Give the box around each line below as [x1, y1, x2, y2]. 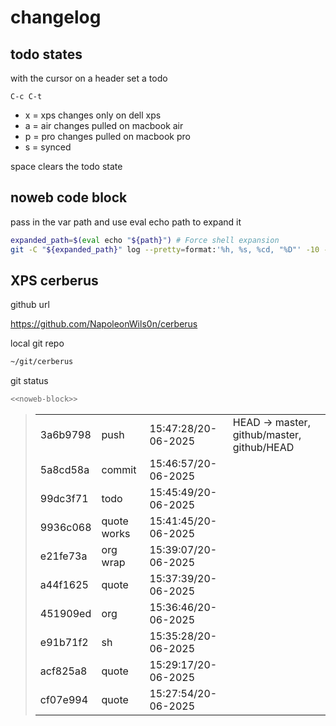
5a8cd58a [39, 463, 90, 477]
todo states [10, 46, 83, 63]
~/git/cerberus [10, 357, 74, 367]
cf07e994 [39, 693, 89, 707]
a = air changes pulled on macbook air [24, 120, 184, 131]
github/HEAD [232, 441, 295, 455]
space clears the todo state [10, 161, 123, 172]
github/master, [232, 428, 302, 442]
